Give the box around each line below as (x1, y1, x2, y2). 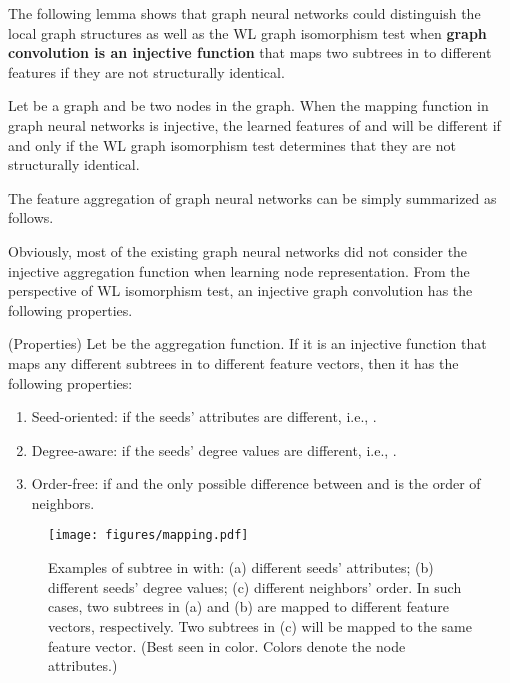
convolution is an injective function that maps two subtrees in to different (8, 42, 492, 63)
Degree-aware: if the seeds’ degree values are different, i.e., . (31, 439, 397, 460)
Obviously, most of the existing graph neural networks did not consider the (8, 240, 468, 261)
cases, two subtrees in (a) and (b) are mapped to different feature (48, 596, 449, 617)
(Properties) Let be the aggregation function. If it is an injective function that (8, 333, 487, 354)
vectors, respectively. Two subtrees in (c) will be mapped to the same (48, 615, 472, 636)
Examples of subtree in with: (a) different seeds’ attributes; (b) (48, 557, 434, 578)
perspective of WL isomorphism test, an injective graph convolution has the (8, 280, 473, 301)
